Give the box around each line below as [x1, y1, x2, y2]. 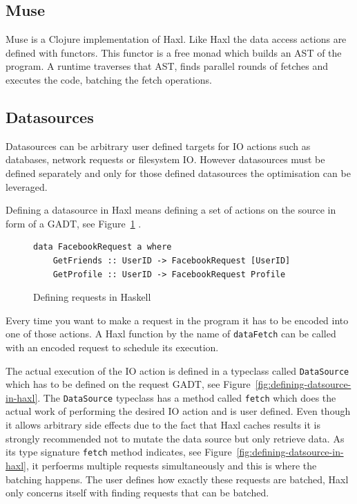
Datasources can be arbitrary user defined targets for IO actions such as [6, 138, 311, 153]
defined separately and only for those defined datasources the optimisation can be [6, 165, 351, 180]
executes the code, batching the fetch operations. [6, 72, 212, 86]
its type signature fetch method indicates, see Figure [6, 445, 232, 459]
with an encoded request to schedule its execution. [6, 339, 219, 354]
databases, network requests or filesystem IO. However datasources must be [6, 152, 325, 167]
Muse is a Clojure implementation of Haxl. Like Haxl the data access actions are [6, 32, 347, 46]
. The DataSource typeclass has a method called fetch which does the [37, 390, 336, 404]
